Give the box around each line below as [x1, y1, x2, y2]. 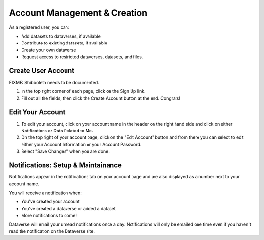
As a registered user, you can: [9, 24, 69, 30]
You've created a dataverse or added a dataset [21, 205, 116, 211]
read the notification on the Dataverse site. [9, 228, 95, 234]
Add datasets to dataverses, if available [21, 33, 101, 39]
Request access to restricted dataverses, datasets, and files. [21, 54, 143, 60]
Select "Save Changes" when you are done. [21, 148, 110, 154]
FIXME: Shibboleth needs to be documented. [9, 80, 100, 86]
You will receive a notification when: [9, 190, 82, 196]
